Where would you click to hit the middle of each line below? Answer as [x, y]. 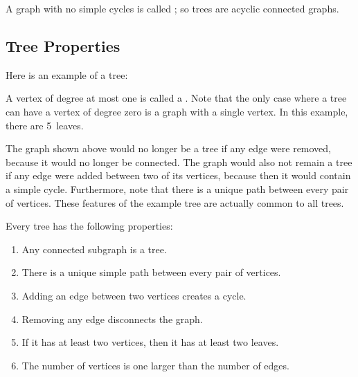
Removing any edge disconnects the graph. [112, 319]
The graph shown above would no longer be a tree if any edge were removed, [169, 148]
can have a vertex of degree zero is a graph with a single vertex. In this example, [177, 111]
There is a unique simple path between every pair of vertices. [151, 272]
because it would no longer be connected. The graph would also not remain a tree [179, 162]
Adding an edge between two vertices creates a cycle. [134, 295]
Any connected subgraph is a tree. [94, 249]
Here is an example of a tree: [67, 74]
